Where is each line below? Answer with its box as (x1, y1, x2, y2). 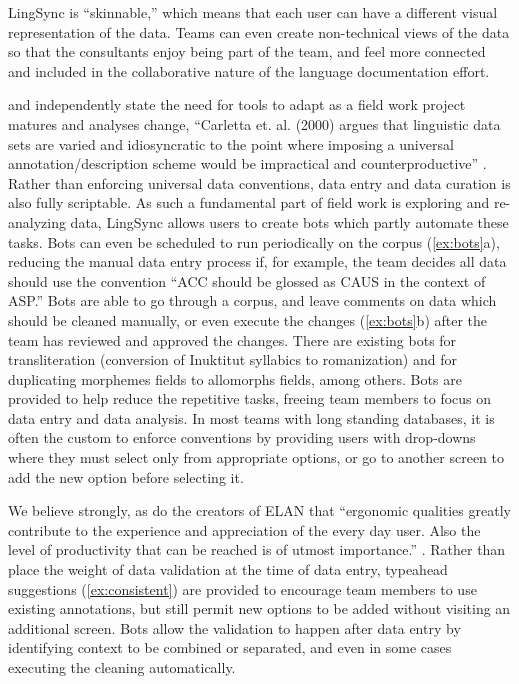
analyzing (8, 211, 66, 232)
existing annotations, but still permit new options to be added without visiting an (8, 598, 511, 619)
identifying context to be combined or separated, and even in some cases (8, 637, 452, 658)
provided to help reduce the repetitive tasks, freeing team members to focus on (8, 388, 492, 409)
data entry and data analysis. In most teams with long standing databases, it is (8, 407, 495, 428)
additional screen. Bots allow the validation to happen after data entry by (8, 617, 461, 638)
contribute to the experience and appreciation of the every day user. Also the (8, 519, 481, 540)
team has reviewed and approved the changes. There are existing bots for (8, 329, 457, 350)
